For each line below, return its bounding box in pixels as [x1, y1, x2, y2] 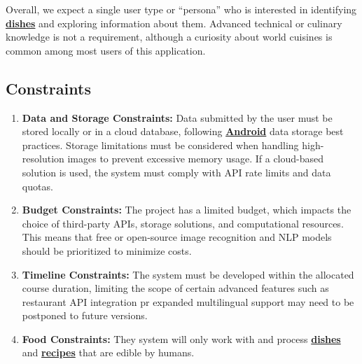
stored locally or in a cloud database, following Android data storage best [22, 124, 344, 139]
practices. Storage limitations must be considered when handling [22, 137, 299, 152]
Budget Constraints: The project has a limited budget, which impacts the [22, 202, 351, 217]
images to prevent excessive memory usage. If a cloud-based [67, 151, 324, 166]
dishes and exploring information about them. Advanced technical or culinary [6, 15, 342, 30]
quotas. [22, 178, 53, 193]
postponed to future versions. [22, 308, 148, 323]
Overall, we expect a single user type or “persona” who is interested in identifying [6, 2, 357, 16]
